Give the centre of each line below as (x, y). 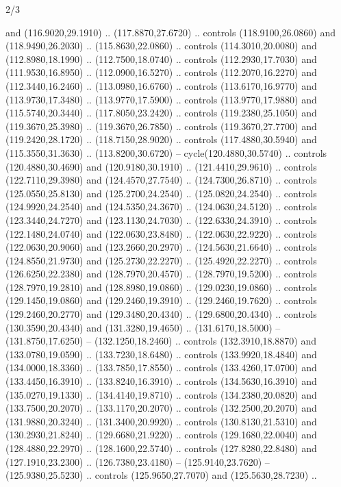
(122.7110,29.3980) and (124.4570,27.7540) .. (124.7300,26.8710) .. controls (161, 180)
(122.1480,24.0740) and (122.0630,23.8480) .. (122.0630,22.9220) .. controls (161, 233)
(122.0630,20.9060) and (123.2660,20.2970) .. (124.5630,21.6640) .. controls (161, 247)
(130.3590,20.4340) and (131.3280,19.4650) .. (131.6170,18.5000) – (143, 327)
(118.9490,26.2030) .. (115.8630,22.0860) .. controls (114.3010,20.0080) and (161, 46)
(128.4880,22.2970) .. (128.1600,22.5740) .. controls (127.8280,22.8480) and (161, 448)
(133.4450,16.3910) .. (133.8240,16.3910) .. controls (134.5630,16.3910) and (161, 381)
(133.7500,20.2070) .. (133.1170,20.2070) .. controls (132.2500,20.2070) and (161, 408)
